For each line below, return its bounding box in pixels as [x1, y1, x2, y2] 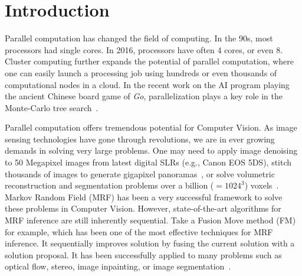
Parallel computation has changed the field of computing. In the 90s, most [5, 32, 273, 44]
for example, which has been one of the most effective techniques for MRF [5, 225, 273, 238]
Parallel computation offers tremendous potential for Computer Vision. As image [5, 121, 297, 134]
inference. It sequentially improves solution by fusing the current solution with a [5, 237, 295, 249]
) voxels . [244, 179, 279, 191]
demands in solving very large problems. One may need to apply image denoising [5, 144, 298, 157]
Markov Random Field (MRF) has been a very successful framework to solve [5, 190, 283, 203]
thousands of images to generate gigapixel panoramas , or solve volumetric [5, 167, 275, 180]
